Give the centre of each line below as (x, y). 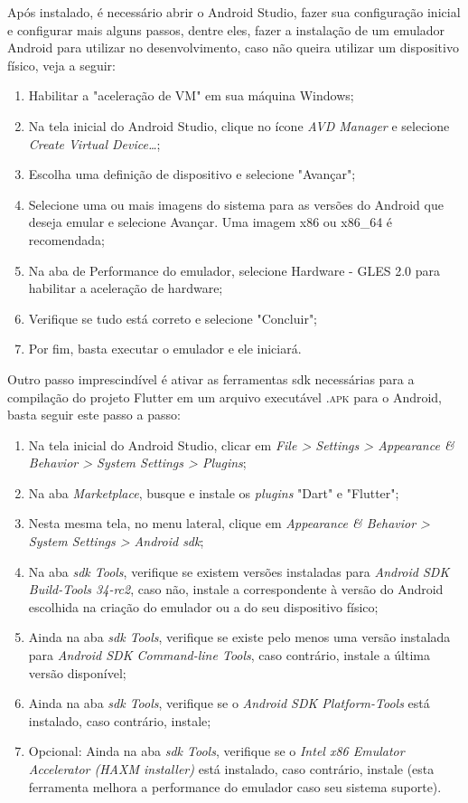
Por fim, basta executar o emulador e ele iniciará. (165, 349)
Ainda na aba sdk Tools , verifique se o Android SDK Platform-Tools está (229, 703)
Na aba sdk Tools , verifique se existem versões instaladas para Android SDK (239, 571)
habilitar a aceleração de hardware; (126, 288)
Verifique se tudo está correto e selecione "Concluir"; (173, 318)
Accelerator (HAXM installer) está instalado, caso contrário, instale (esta (231, 769)
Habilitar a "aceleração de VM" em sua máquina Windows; (191, 95)
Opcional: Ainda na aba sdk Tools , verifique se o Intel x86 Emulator (216, 751)
